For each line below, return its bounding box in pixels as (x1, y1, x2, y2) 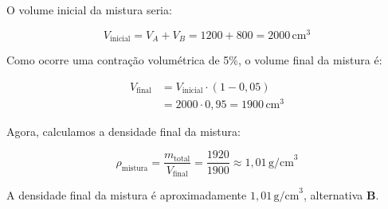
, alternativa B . (304, 186, 379, 203)
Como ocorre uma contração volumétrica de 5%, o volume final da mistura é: (6, 52, 382, 68)
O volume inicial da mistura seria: (6, 2, 172, 17)
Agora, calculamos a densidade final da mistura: (6, 122, 241, 139)
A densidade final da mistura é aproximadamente (6, 186, 247, 203)
